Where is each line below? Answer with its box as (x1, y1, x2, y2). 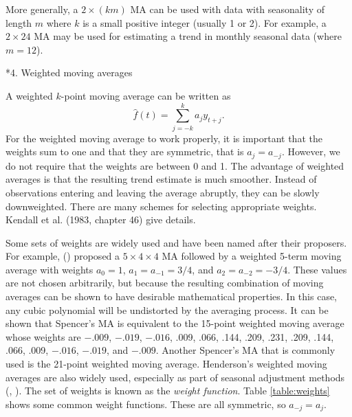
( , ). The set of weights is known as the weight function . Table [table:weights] (5, 383, 330, 398)
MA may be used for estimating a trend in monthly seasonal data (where (34, 29, 342, 43)
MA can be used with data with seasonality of (130, 2, 324, 16)
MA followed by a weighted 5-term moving (162, 249, 342, 263)
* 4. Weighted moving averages (5, 65, 133, 80)
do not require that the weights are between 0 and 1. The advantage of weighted (5, 158, 344, 172)
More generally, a (5, 2, 78, 16)
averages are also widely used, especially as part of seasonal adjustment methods (5, 370, 345, 384)
